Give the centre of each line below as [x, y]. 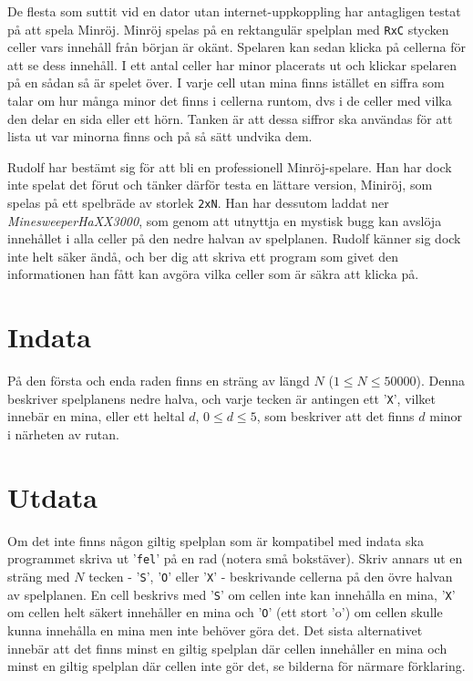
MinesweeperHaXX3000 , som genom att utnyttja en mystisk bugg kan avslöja [225, 220]
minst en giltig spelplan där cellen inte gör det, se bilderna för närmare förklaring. [236, 666]
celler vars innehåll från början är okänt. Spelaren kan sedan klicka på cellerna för [236, 47]
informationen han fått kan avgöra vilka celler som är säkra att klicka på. [213, 274]
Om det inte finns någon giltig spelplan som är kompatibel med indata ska [216, 540]
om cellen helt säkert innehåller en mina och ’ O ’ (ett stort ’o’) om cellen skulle [225, 612]
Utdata [53, 496]
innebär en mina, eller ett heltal [96, 416]
